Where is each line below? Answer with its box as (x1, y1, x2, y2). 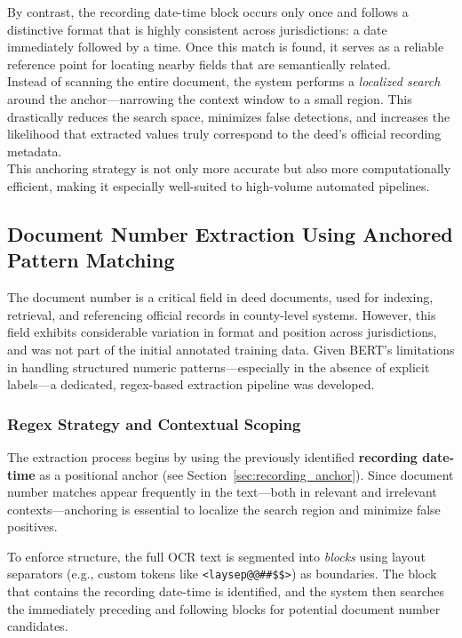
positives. (7, 517, 58, 536)
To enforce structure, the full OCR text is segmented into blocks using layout (7, 546, 426, 565)
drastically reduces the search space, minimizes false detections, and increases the (7, 107, 450, 125)
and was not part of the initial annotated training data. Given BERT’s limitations (7, 339, 455, 358)
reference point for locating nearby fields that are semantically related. (7, 54, 391, 73)
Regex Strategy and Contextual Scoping (7, 412, 301, 435)
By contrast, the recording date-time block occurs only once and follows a (7, 3, 409, 20)
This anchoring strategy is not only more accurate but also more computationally (7, 159, 451, 178)
